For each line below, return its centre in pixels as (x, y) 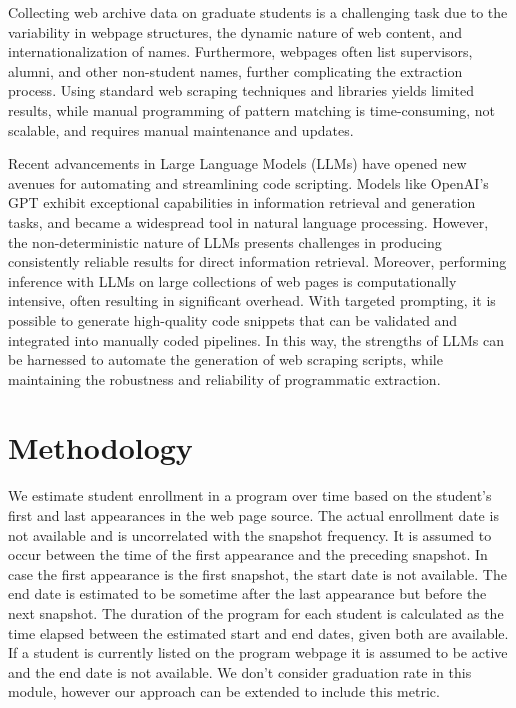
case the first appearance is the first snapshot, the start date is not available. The (257, 573)
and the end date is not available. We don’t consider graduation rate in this (240, 671)
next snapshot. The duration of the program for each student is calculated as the (256, 612)
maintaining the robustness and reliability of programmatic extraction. (224, 378)
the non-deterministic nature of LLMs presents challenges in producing (225, 241)
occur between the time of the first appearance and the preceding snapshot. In (248, 554)
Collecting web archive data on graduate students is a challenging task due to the (258, 12)
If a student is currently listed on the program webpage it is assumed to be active (258, 652)
